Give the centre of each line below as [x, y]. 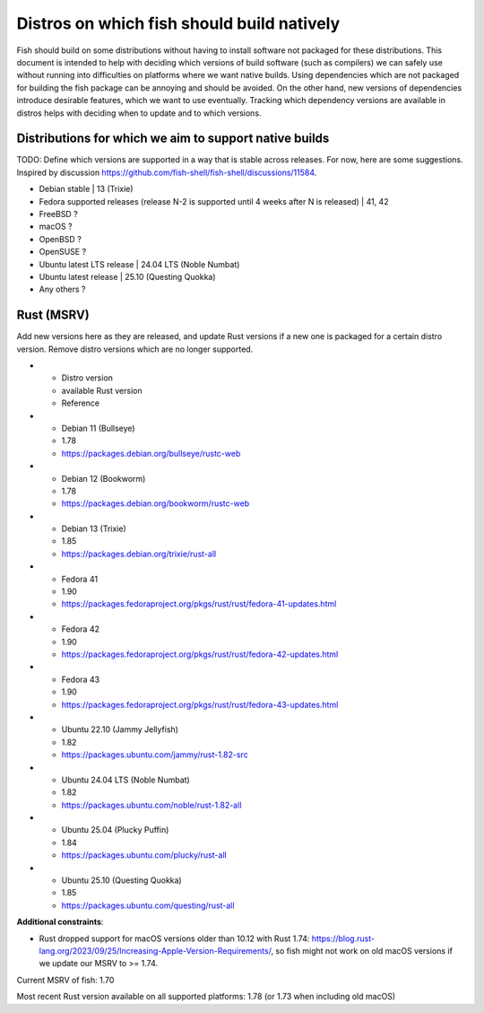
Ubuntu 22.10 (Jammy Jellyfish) [120, 729]
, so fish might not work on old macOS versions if [361, 950]
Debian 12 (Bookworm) [104, 478]
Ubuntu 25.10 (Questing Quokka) [122, 880]
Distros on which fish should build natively [178, 23]
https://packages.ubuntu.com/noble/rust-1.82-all [151, 805]
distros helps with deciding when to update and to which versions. [139, 113]
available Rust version [102, 390]
